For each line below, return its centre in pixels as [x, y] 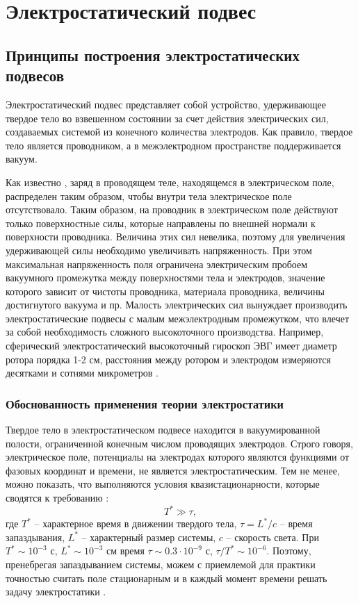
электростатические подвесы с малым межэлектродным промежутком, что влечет [178, 318]
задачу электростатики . [56, 592]
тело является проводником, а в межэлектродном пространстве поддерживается [173, 145]
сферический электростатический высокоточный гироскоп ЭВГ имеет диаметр [171, 346]
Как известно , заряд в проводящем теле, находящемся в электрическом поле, [170, 182]
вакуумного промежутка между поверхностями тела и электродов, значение [165, 278]
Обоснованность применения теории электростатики [145, 403]
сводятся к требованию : [57, 498]
